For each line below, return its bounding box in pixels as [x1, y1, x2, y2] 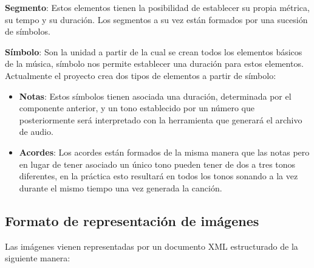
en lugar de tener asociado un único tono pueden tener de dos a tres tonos [19, 157, 296, 170]
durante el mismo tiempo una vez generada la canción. [19, 181, 222, 194]
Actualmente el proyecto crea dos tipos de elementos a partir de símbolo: [5, 69, 276, 81]
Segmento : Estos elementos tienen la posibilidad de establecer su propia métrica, [5, 1, 310, 13]
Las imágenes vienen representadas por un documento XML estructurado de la [5, 239, 298, 252]
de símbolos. [5, 25, 50, 38]
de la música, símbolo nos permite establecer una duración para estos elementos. [5, 57, 304, 70]
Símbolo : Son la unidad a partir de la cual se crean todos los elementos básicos [5, 45, 302, 58]
